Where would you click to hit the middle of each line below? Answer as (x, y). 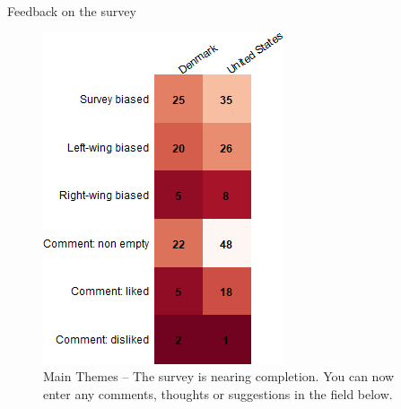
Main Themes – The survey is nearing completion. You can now (219, 376)
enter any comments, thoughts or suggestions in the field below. (218, 393)
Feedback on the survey (72, 11)
